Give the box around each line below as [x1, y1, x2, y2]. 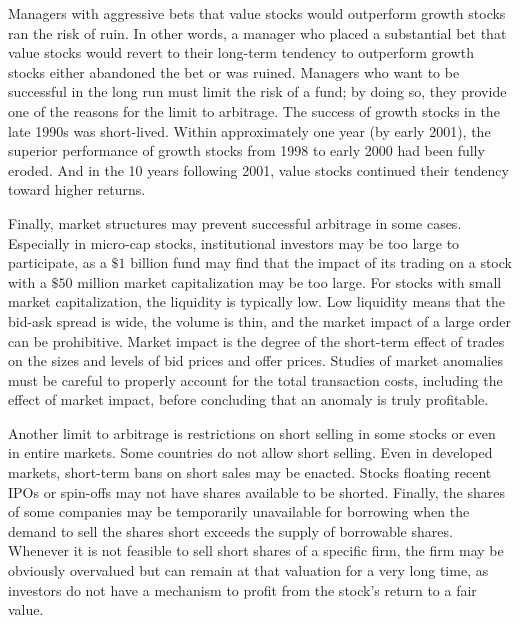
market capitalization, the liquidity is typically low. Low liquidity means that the [8, 291, 506, 312]
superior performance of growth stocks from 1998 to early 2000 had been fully [8, 140, 485, 161]
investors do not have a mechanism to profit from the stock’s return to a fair [8, 579, 477, 600]
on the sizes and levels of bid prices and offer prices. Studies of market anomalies [8, 350, 503, 371]
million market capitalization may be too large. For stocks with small [77, 271, 502, 292]
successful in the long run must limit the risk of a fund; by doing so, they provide [8, 81, 507, 102]
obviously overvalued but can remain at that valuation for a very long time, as [8, 560, 489, 581]
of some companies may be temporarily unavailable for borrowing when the [8, 501, 470, 522]
